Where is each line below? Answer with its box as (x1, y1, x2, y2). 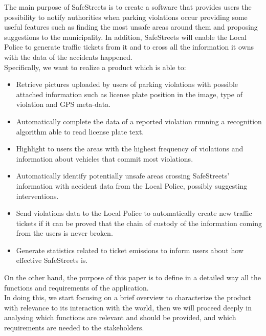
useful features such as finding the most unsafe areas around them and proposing (4, 21, 258, 32)
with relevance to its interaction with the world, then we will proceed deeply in (4, 302, 252, 312)
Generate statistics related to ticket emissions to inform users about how (16, 244, 243, 255)
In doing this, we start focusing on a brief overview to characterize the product (4, 292, 252, 303)
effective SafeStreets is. (16, 255, 88, 265)
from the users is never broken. (16, 228, 113, 238)
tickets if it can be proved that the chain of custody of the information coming (16, 217, 262, 228)
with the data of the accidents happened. (4, 51, 132, 62)
